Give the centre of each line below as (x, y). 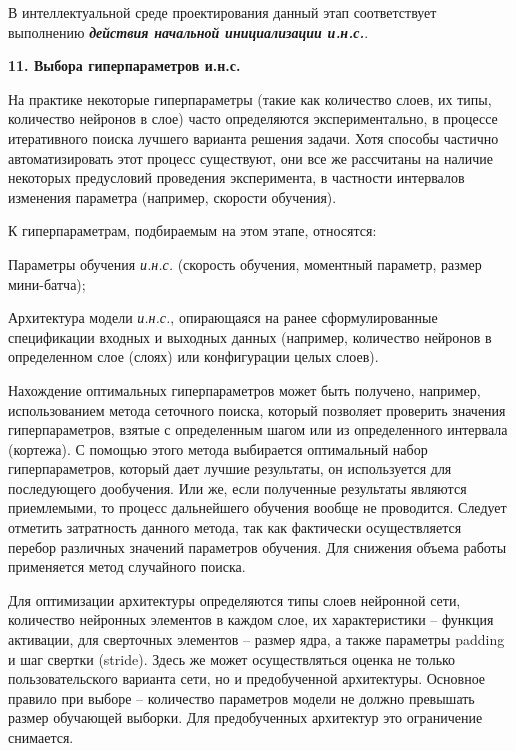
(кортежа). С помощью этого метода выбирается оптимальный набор (218, 448)
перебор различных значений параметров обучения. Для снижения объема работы (257, 546)
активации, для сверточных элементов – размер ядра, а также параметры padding (256, 639)
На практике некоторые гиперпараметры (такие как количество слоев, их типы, (250, 98)
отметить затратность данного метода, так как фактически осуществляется (235, 527)
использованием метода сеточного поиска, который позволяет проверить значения (257, 409)
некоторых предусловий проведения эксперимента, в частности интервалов (236, 177)
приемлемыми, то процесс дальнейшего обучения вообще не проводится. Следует (257, 507)
